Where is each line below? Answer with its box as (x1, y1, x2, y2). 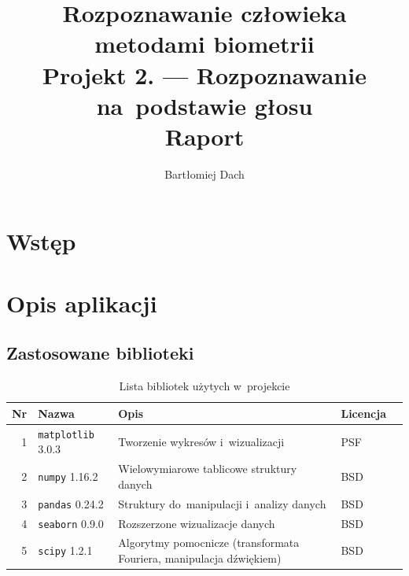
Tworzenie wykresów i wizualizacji (118, 433, 285, 449)
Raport (164, 120, 245, 152)
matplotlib (38, 429, 94, 441)
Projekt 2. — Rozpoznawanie (42, 58, 367, 90)
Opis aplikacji (6, 286, 157, 319)
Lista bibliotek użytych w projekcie (119, 378, 290, 394)
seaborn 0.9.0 (38, 515, 104, 531)
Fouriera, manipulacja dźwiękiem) (118, 550, 282, 567)
